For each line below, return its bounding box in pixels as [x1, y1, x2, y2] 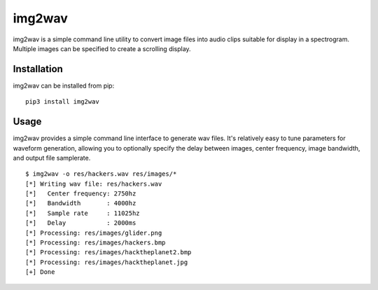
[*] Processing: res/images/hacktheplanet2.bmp [25, 249, 192, 256]
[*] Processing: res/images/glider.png [25, 228, 162, 237]
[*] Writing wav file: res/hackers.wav [25, 179, 162, 188]
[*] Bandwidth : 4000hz [25, 200, 136, 207]
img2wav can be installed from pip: [13, 81, 115, 90]
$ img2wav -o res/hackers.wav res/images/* [25, 170, 177, 178]
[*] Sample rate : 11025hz [25, 209, 140, 217]
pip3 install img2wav [25, 98, 99, 106]
